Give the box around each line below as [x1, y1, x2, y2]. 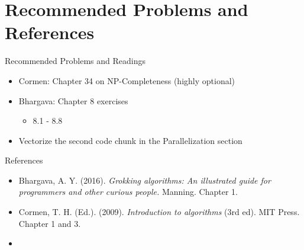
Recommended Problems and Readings [5, 55, 145, 67]
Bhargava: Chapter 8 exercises [18, 94, 128, 107]
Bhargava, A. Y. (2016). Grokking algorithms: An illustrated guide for [18, 174, 271, 186]
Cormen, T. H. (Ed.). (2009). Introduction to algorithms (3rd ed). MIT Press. [18, 206, 300, 218]
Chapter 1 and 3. [18, 217, 81, 229]
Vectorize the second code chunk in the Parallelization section [18, 134, 242, 146]
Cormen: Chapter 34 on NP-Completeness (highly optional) [18, 74, 235, 86]
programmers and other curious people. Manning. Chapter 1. [18, 185, 238, 198]
